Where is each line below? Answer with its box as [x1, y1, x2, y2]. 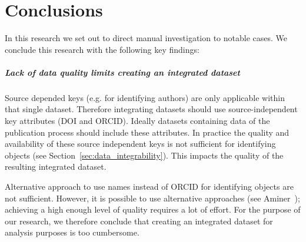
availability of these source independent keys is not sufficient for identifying [5, 137, 276, 150]
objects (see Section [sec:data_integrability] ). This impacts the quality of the [5, 149, 284, 161]
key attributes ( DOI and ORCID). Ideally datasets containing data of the [5, 115, 270, 127]
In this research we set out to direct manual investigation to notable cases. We [5, 32, 288, 44]
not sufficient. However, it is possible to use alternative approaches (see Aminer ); [5, 191, 300, 204]
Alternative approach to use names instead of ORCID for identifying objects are [5, 180, 294, 193]
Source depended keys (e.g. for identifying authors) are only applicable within [5, 91, 285, 103]
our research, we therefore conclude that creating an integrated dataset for [5, 214, 273, 227]
